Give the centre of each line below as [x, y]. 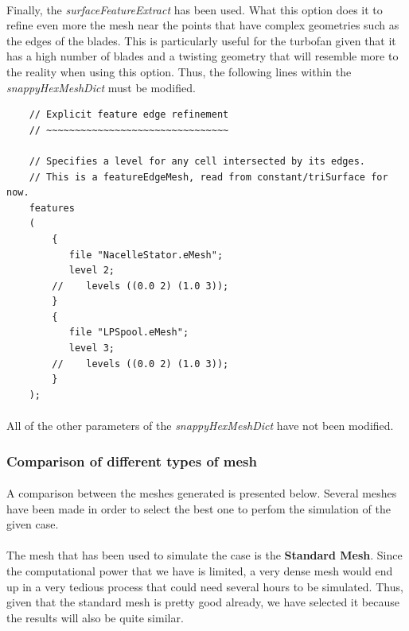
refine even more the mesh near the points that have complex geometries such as [203, 25]
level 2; [92, 271]
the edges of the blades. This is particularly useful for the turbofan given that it [201, 40]
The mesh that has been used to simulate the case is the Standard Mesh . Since [204, 555]
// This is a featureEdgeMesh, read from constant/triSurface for [208, 177]
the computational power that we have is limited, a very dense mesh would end [200, 571]
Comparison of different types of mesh [132, 461]
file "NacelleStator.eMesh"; [146, 255]
